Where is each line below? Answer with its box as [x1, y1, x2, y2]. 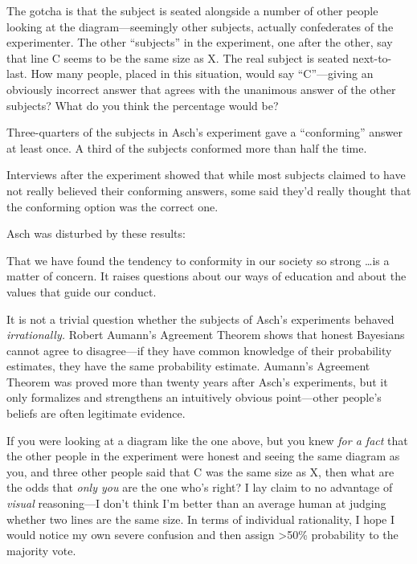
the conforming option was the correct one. [6, 198, 219, 215]
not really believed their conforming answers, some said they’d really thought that [6, 182, 411, 198]
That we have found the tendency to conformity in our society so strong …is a [6, 251, 390, 268]
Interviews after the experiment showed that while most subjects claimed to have [6, 166, 406, 183]
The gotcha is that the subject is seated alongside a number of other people [6, 2, 378, 18]
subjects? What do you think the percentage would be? [6, 96, 279, 113]
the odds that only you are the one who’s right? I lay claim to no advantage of [6, 479, 393, 496]
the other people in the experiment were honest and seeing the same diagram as [6, 448, 400, 464]
